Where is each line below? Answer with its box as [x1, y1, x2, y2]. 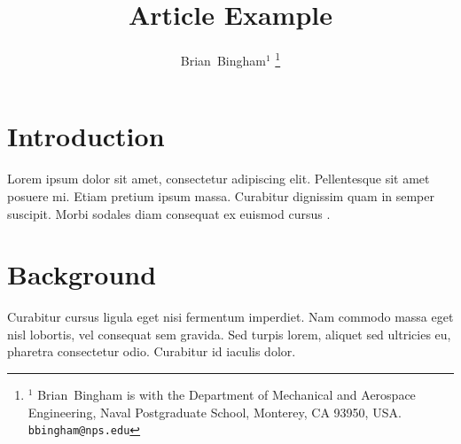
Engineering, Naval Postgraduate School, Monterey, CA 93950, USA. [27, 402, 402, 421]
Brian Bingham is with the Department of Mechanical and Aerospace [37, 386, 416, 403]
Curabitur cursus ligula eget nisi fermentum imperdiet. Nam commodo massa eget [7, 308, 454, 326]
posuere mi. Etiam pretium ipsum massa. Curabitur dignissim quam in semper [7, 186, 434, 205]
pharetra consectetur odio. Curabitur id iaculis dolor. [7, 342, 296, 361]
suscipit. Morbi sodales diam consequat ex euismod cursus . [7, 204, 331, 222]
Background [7, 256, 157, 292]
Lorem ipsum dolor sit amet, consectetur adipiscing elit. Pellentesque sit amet [7, 169, 430, 188]
